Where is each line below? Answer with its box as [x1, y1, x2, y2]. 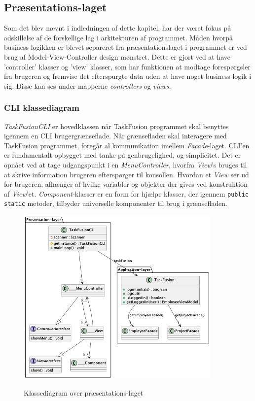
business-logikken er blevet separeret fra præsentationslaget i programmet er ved [4, 42, 247, 52]
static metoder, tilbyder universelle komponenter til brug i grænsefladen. [4, 198, 227, 208]
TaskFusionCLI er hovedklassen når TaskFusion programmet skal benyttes [4, 121, 229, 131]
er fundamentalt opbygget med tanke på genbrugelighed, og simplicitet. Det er [4, 150, 241, 160]
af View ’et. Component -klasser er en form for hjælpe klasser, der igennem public [4, 188, 249, 199]
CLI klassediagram [4, 101, 79, 114]
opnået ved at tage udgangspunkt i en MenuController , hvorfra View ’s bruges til [4, 159, 247, 169]
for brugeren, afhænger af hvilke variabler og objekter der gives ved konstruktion [4, 179, 248, 189]
